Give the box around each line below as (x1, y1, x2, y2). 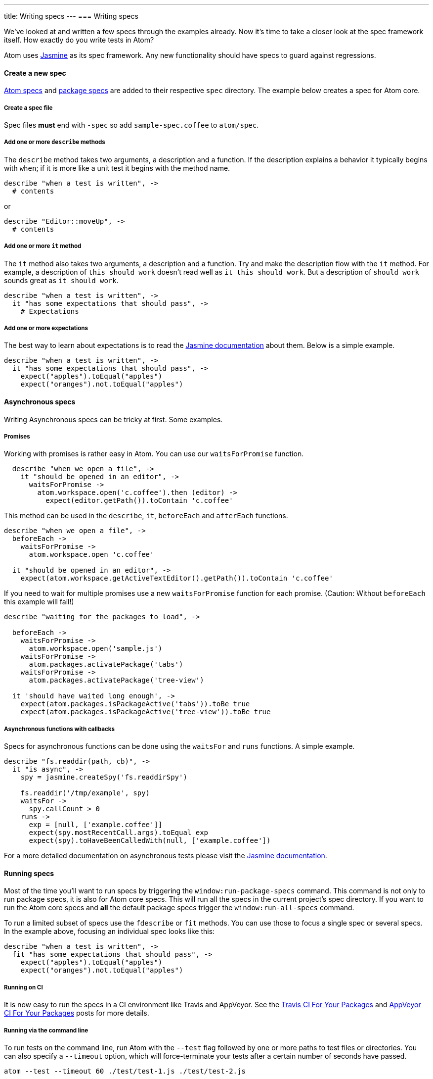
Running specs (4, 869, 54, 878)
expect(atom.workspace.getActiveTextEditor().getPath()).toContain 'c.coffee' (20, 574, 333, 583)
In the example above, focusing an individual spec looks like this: (4, 927, 215, 936)
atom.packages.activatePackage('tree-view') (29, 676, 204, 685)
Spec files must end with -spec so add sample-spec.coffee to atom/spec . (4, 121, 259, 129)
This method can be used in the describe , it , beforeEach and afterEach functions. (4, 511, 288, 520)
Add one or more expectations (4, 324, 88, 332)
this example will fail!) (4, 597, 74, 606)
